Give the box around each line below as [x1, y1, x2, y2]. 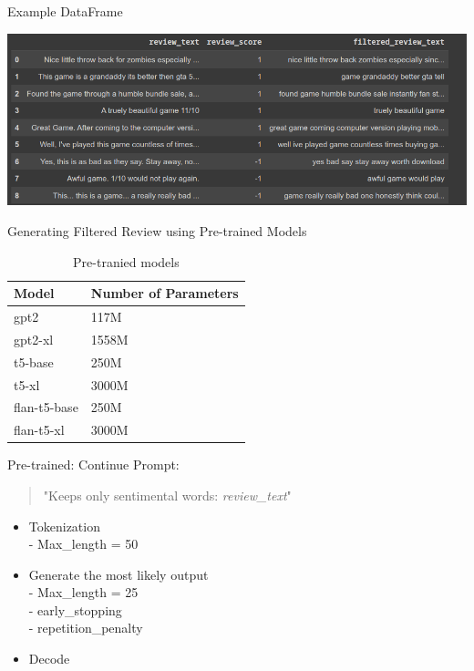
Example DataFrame [7, 2, 123, 20]
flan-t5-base [14, 397, 78, 417]
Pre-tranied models [73, 252, 180, 271]
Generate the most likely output [28, 564, 209, 583]
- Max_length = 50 [28, 534, 139, 553]
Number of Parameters [90, 284, 239, 303]
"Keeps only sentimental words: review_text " [43, 485, 292, 504]
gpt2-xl [14, 329, 54, 348]
